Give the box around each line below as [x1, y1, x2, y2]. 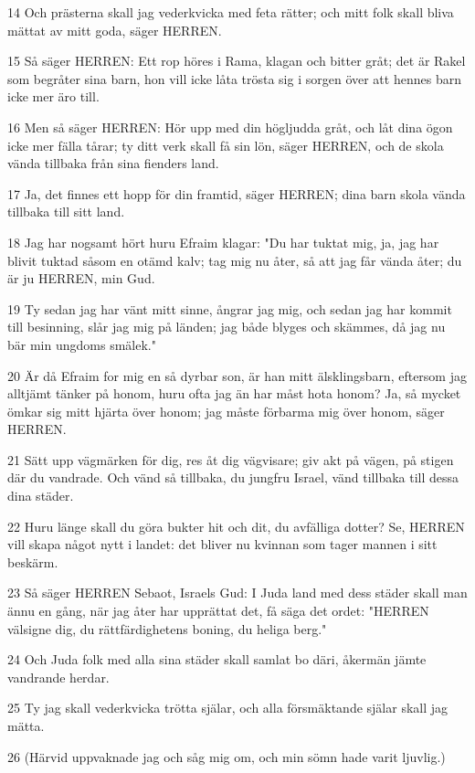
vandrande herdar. [7, 667, 110, 686]
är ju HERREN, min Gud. [7, 269, 155, 288]
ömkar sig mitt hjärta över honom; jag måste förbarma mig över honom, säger [7, 401, 445, 420]
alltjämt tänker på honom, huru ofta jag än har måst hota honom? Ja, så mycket [7, 384, 461, 403]
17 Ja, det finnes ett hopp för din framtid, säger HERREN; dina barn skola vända [7, 184, 466, 203]
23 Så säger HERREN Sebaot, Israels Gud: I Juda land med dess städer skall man [7, 583, 468, 602]
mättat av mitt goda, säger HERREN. [7, 20, 222, 39]
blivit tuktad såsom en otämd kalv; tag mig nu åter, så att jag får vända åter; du [7, 250, 462, 270]
